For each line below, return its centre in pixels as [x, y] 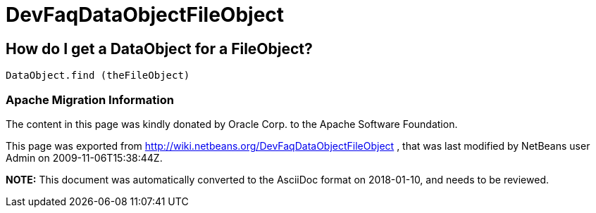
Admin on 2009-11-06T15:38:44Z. [84, 157]
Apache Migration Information [90, 99]
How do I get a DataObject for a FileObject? [159, 49]
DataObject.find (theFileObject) [98, 76]
